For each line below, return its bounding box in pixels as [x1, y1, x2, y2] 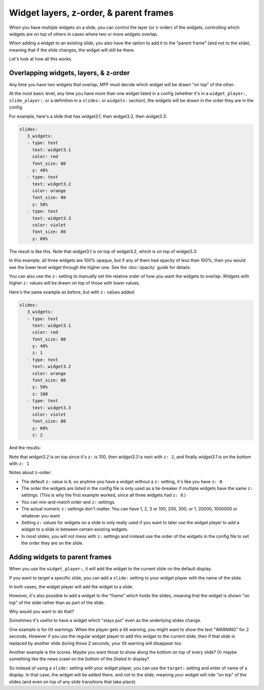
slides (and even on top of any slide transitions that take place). [9, 679, 137, 685]
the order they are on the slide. [21, 540, 84, 546]
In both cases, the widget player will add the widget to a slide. [9, 583, 134, 589]
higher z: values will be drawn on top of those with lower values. [9, 280, 140, 286]
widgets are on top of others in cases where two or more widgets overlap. [9, 31, 158, 37]
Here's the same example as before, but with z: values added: [9, 289, 135, 295]
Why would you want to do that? [9, 609, 74, 615]
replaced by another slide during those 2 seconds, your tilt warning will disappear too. [9, 640, 183, 646]
